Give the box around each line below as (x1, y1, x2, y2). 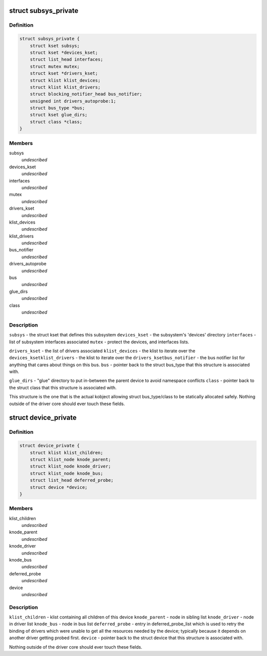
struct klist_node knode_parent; (30, 457, 111, 462)
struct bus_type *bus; (30, 105, 85, 111)
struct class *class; (30, 119, 83, 125)
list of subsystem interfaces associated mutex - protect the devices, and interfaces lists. (9, 339, 189, 345)
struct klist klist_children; (30, 450, 103, 455)
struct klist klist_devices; (30, 77, 101, 83)
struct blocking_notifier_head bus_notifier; (30, 92, 142, 97)
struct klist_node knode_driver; (30, 464, 111, 469)
